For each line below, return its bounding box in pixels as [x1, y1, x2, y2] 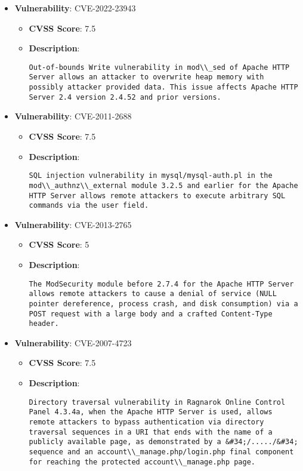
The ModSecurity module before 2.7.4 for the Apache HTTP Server [29, 279, 294, 288]
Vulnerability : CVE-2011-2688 [14, 110, 132, 122]
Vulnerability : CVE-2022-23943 [14, 2, 136, 14]
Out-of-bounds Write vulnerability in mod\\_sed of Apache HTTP [29, 63, 290, 72]
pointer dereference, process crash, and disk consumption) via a [29, 299, 298, 308]
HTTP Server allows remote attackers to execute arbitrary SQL [29, 191, 286, 200]
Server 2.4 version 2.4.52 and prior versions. [29, 93, 221, 101]
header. [29, 319, 59, 328]
